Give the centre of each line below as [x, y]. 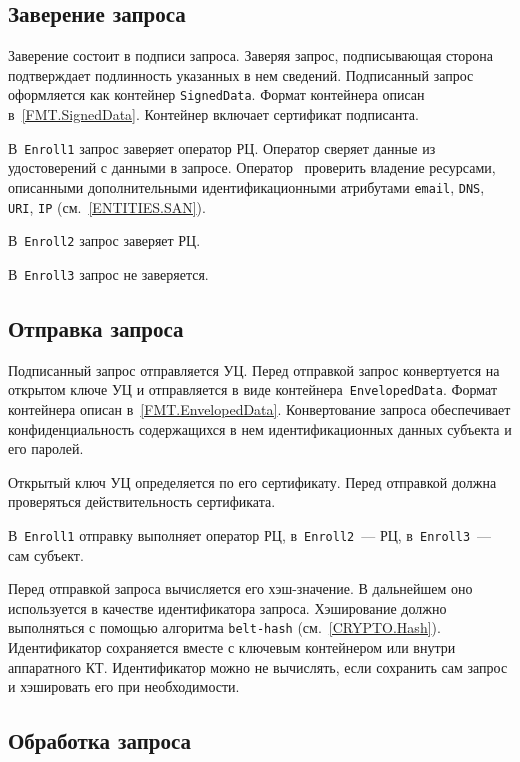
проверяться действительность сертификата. [142, 501]
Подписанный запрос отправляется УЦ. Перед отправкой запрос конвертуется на [254, 369]
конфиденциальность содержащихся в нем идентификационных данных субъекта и [260, 428]
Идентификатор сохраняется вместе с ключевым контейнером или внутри [232, 647]
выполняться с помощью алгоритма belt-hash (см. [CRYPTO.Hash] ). [224, 627]
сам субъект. [46, 554]
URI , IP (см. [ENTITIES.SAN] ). [107, 206]
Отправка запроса [96, 327]
